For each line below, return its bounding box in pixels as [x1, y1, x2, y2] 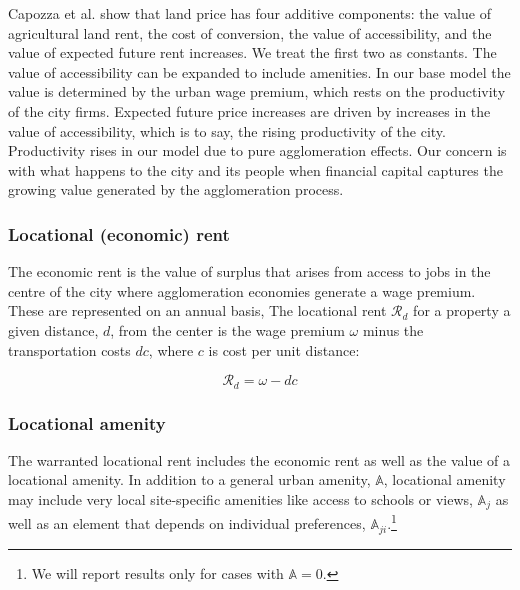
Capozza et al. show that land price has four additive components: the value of [8, 3, 491, 23]
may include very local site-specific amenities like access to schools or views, [8, 488, 473, 509]
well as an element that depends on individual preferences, [8, 513, 366, 534]
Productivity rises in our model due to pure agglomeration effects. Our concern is [8, 140, 507, 161]
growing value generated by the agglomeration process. [8, 179, 344, 200]
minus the [362, 319, 424, 340]
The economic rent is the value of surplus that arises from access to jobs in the [8, 261, 491, 282]
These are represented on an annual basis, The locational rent [8, 300, 387, 321]
